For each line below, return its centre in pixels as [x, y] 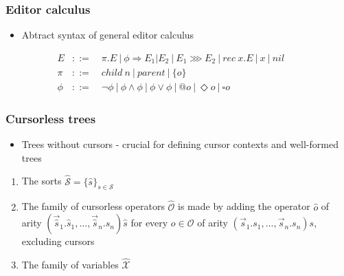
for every [149, 223]
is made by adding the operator [244, 206]
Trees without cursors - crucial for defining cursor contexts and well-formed [180, 144]
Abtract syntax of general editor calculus [108, 35]
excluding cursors [58, 241]
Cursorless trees [51, 118]
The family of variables [70, 264]
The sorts [42, 181]
